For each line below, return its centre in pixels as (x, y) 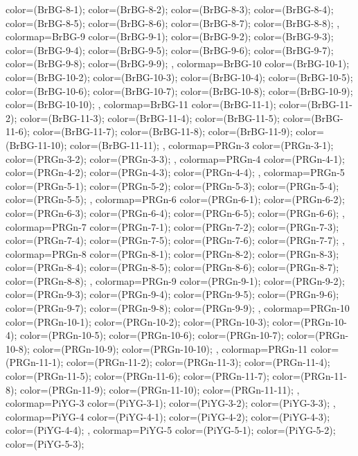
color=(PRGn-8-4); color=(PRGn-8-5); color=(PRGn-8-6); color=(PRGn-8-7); (172, 267)
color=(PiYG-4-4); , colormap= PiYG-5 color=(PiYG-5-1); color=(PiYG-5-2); (171, 430)
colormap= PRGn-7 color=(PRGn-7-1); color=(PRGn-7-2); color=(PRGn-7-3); (172, 226)
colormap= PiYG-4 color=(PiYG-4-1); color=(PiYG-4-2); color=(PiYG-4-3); (168, 416)
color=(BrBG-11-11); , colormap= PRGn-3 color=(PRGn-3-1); (202, 144)
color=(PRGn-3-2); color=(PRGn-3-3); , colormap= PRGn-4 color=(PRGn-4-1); (175, 158)
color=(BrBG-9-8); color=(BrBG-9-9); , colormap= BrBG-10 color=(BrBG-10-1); (178, 63)
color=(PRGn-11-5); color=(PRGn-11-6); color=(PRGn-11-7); (137, 376)
